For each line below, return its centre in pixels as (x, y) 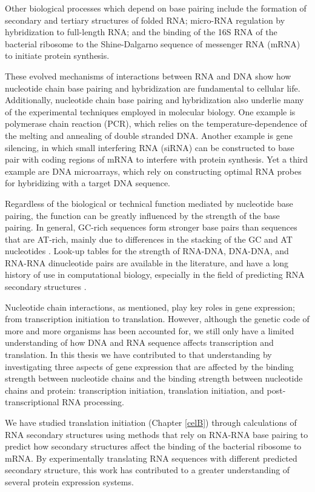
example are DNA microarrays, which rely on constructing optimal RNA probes (153, 171)
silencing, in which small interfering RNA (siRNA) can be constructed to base (150, 147)
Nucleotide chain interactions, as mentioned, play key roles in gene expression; (150, 307)
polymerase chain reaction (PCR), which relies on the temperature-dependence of (156, 123)
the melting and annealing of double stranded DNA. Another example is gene (149, 135)
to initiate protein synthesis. (57, 56)
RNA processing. (93, 402)
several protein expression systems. (69, 481)
